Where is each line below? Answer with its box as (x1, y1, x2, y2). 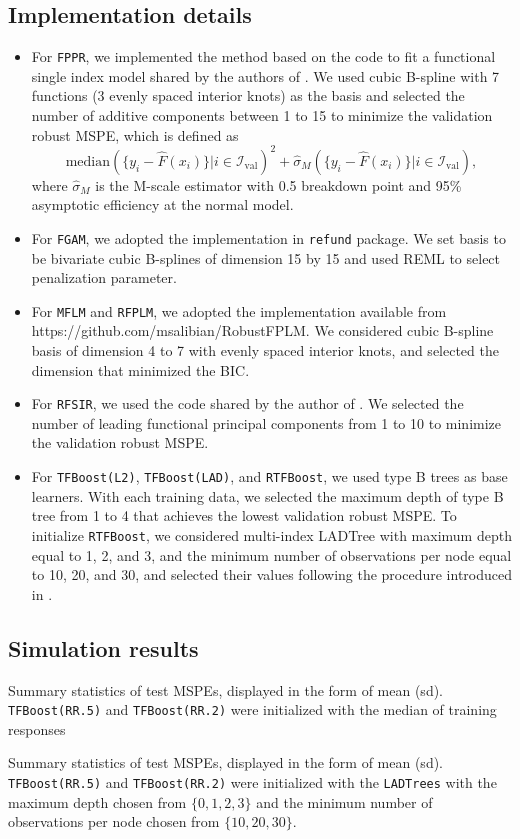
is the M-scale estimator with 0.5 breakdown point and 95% (95, 174, 462, 195)
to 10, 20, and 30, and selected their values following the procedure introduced (31, 564, 513, 585)
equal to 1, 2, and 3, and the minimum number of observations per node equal (31, 544, 512, 565)
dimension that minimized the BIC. (31, 359, 250, 380)
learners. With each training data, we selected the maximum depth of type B (31, 485, 504, 506)
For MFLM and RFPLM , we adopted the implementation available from (31, 300, 447, 321)
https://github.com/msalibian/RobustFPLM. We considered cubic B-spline (31, 320, 494, 341)
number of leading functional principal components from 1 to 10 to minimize (31, 412, 502, 433)
